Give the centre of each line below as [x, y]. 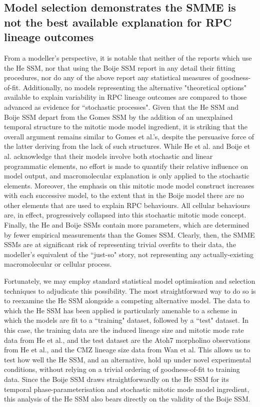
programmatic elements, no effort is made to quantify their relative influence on [126, 166]
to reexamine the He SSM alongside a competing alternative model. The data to [127, 300]
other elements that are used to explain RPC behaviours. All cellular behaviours [127, 205]
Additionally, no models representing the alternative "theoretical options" [134, 87]
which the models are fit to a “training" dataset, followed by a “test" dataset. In [126, 320]
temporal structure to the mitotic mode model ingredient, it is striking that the [126, 127]
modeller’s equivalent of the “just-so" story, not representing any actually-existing [129, 254]
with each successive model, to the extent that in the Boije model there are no [124, 195]
